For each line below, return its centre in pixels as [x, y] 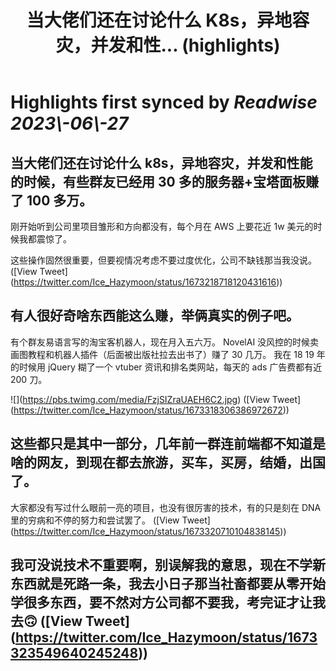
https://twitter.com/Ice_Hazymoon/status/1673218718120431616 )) [148, 282]
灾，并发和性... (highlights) [168, 45]
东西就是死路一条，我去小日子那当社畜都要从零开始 [168, 584]
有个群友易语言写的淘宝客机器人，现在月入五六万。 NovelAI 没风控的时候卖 [165, 342]
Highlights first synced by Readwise [164, 102]
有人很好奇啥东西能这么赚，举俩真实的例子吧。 [155, 316]
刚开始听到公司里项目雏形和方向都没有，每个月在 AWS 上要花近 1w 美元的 [162, 226]
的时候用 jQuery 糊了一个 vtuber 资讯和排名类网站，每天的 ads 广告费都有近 [166, 367]
